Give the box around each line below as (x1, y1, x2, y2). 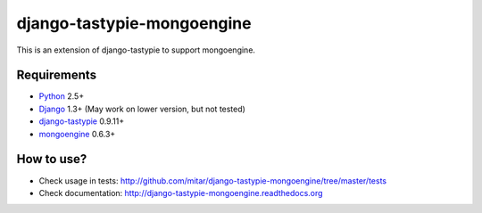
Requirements (16, 68, 97, 83)
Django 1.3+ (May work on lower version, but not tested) (38, 103, 245, 114)
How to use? (16, 152, 87, 167)
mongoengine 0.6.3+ (38, 128, 116, 139)
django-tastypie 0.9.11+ (38, 116, 125, 127)
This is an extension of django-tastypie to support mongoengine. (16, 45, 256, 55)
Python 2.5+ (38, 91, 85, 102)
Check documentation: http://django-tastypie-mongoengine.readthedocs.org (38, 187, 323, 198)
